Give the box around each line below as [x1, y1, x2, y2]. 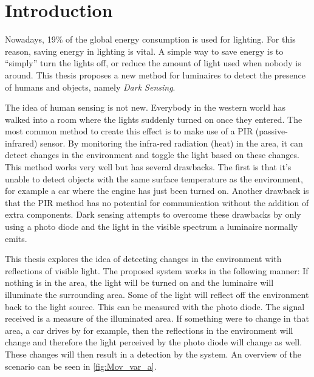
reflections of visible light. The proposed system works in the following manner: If [5, 264, 309, 277]
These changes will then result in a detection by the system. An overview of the [5, 347, 302, 360]
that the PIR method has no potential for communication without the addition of [5, 196, 309, 209]
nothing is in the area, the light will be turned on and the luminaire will [5, 276, 274, 289]
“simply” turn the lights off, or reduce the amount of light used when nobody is [5, 57, 301, 69]
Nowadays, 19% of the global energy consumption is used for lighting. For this [5, 33, 296, 46]
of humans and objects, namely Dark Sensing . [5, 80, 176, 93]
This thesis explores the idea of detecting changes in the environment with [5, 252, 282, 265]
